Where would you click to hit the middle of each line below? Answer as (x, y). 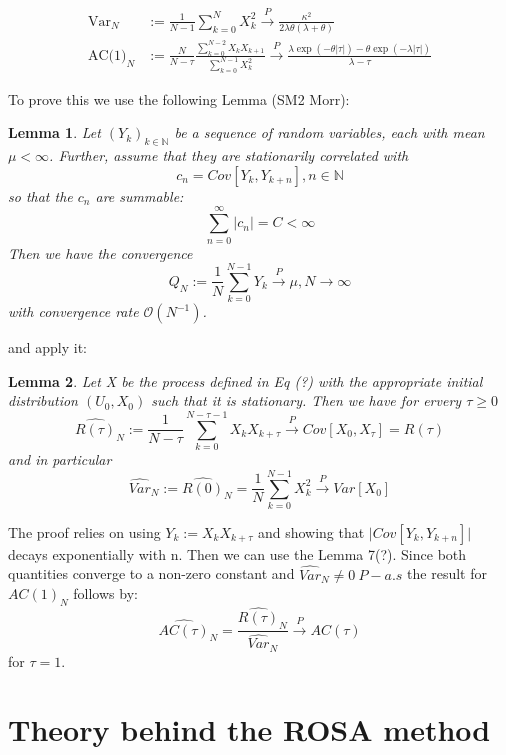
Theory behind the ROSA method (249, 729)
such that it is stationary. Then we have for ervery (306, 400)
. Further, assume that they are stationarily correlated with (229, 155)
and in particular (60, 459)
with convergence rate (73, 311)
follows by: (105, 593)
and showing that (311, 531)
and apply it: (47, 347)
